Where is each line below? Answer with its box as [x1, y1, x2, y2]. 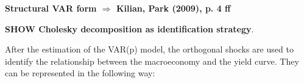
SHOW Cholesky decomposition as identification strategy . [5, 22, 254, 35]
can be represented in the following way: [5, 67, 155, 79]
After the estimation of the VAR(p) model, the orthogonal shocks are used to [5, 43, 294, 56]
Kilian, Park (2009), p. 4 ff [116, 2, 231, 14]
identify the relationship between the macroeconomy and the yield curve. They [5, 54, 299, 67]
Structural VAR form [5, 2, 97, 14]
